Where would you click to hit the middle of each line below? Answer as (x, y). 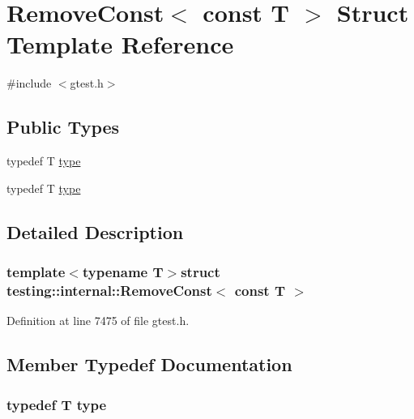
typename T (123, 271)
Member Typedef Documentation (149, 364)
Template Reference (120, 44)
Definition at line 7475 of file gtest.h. (98, 321)
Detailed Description (95, 231)
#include (29, 83)
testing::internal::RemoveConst (109, 290)
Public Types (63, 127)
